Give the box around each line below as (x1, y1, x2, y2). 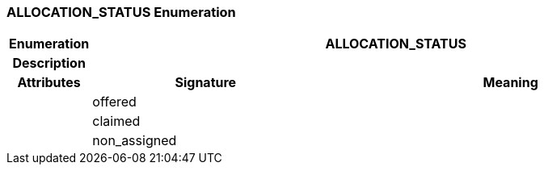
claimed (92, 113, 141, 130)
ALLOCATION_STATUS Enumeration (6, 4, 236, 20)
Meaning (483, 74, 538, 91)
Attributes (17, 74, 81, 91)
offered (92, 94, 137, 111)
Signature (175, 74, 237, 91)
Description (12, 55, 86, 72)
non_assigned (92, 132, 177, 149)
